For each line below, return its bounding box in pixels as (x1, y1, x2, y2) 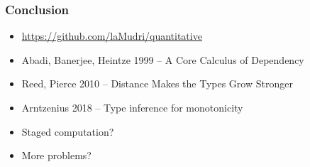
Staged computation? (21, 124, 114, 139)
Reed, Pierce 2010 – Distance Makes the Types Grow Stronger (21, 76, 293, 91)
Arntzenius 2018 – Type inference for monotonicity (21, 100, 243, 114)
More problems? (21, 148, 92, 163)
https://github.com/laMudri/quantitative (21, 28, 202, 43)
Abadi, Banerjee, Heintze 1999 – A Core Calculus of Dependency (21, 52, 304, 67)
